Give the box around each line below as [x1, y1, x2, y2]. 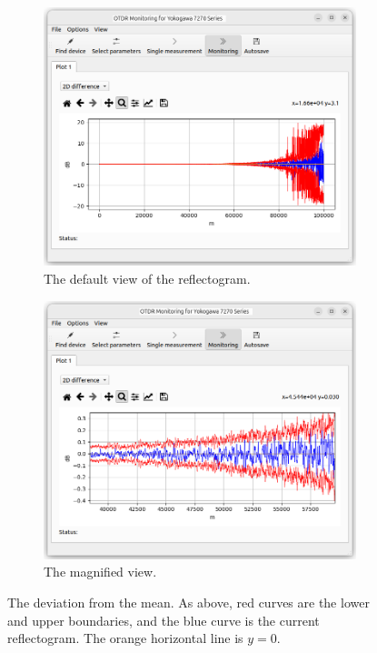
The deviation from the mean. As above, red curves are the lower [7, 593, 370, 612]
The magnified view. [44, 562, 157, 581]
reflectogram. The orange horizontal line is [7, 628, 243, 648]
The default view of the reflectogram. [44, 268, 251, 287]
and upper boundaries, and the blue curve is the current [7, 610, 320, 629]
